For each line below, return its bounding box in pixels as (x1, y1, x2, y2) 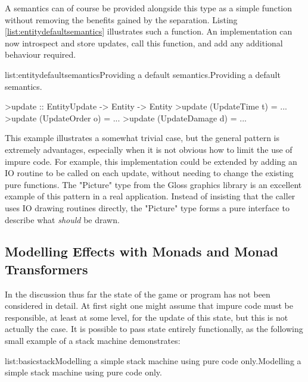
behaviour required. (5, 48, 76, 61)
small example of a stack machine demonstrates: (5, 334, 181, 347)
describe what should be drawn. (5, 213, 120, 226)
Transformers (5, 259, 88, 278)
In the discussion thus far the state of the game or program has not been (5, 287, 270, 300)
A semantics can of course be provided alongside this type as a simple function (5, 2, 293, 14)
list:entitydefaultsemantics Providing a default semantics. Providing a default (5, 68, 281, 80)
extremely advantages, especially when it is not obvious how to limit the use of (5, 143, 293, 155)
